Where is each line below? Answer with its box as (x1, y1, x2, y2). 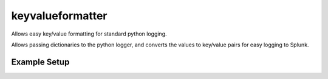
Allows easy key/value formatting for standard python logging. (11, 30, 167, 37)
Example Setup (11, 57, 70, 67)
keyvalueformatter (11, 9, 108, 22)
